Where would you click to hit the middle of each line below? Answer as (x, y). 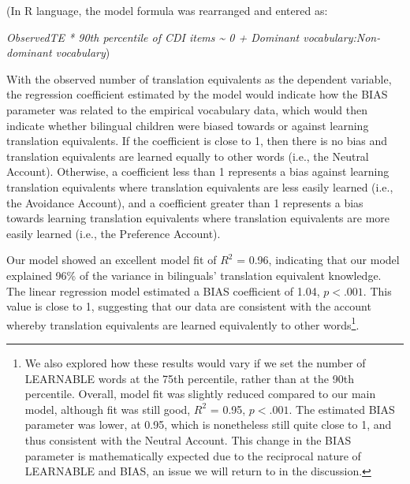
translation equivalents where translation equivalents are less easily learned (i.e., (200, 186)
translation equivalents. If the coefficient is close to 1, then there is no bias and (197, 141)
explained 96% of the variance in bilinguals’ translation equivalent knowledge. (194, 275)
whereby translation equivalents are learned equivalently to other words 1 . (183, 323)
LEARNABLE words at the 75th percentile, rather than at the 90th (189, 378)
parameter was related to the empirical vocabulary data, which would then (187, 109)
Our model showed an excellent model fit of (112, 260)
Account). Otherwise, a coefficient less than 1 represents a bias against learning (198, 171)
